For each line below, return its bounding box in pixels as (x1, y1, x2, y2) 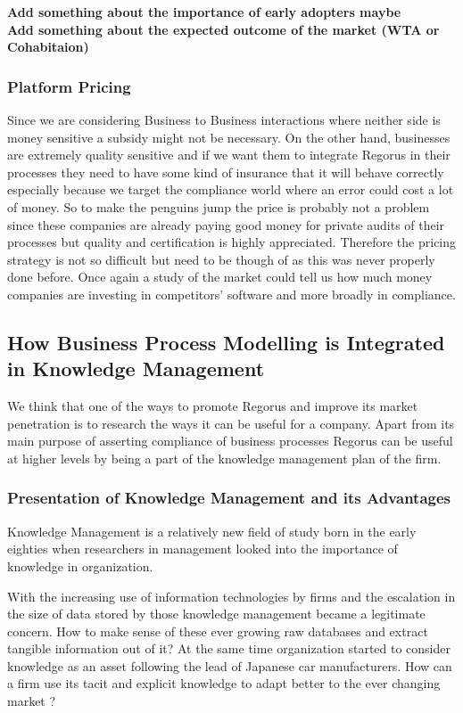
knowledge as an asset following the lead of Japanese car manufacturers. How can (7, 656, 452, 675)
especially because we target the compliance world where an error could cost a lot (7, 180, 454, 199)
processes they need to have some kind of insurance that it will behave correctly (7, 162, 444, 181)
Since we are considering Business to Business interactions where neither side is (7, 111, 441, 128)
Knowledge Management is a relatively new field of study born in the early (7, 521, 417, 540)
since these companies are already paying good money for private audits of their (7, 215, 445, 234)
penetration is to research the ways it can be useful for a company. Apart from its (7, 414, 455, 432)
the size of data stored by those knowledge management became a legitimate (7, 604, 426, 623)
